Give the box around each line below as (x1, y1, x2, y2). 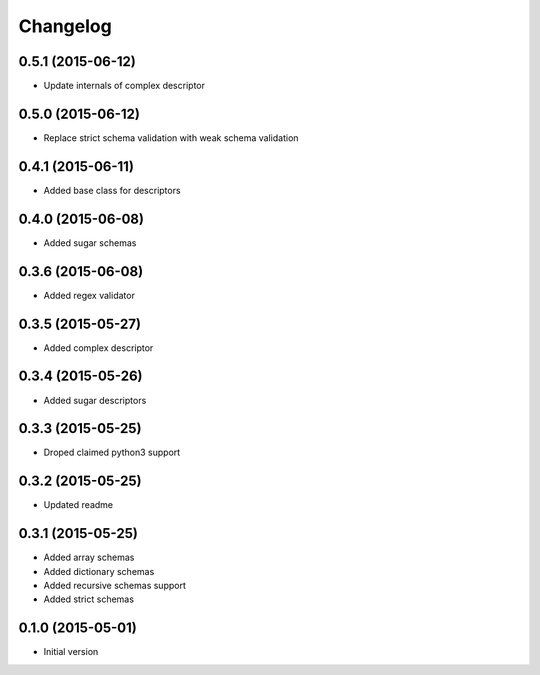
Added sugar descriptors (43, 394, 147, 406)
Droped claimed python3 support (43, 446, 181, 459)
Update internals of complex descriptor (43, 80, 205, 92)
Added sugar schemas (43, 236, 137, 249)
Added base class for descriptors (43, 184, 181, 196)
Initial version (43, 646, 99, 658)
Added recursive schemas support (43, 580, 187, 591)
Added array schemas (43, 551, 135, 564)
